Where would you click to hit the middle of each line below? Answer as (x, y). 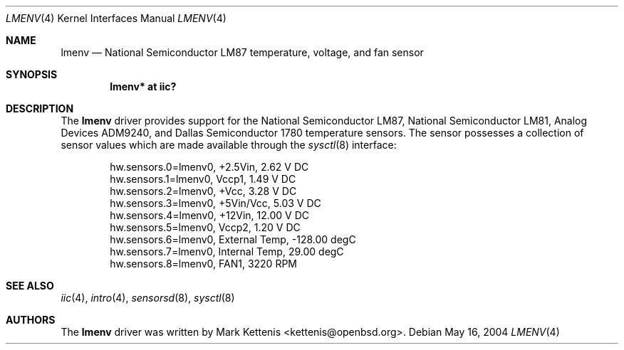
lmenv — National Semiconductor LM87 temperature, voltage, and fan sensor (242, 52)
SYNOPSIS (32, 74)
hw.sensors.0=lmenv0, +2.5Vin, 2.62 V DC (209, 167)
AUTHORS (31, 320)
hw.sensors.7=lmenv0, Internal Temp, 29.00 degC (227, 251)
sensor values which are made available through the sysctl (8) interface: (229, 145)
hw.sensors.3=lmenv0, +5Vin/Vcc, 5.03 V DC (215, 203)
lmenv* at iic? (143, 86)
